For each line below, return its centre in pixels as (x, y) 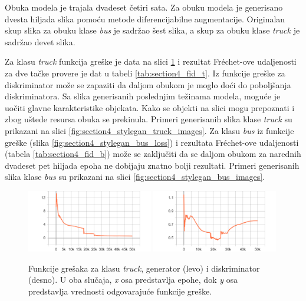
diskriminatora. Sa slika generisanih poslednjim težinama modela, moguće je (143, 96)
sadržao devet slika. (40, 41)
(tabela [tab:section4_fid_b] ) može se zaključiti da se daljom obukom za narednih (153, 154)
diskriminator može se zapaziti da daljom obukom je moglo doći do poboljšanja (148, 84)
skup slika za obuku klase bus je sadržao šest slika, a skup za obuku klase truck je (152, 30)
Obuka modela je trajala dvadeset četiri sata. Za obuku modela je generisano (144, 7)
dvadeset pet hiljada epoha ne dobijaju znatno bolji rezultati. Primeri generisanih (152, 165)
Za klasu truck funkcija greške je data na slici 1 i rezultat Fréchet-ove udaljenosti (151, 61)
